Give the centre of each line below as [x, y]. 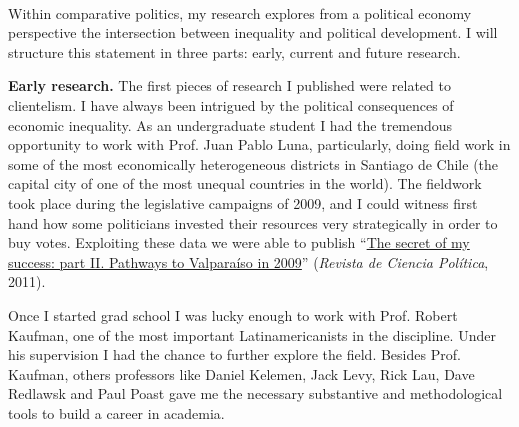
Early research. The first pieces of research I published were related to [229, 85]
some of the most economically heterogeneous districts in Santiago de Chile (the [253, 163]
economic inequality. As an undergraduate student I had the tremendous [230, 124]
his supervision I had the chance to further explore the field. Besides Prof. [234, 354]
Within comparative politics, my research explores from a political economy [240, 12]
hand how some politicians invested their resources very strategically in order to [253, 222]
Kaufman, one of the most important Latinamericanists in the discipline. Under [252, 334]
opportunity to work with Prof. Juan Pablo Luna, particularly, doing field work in [259, 144]
